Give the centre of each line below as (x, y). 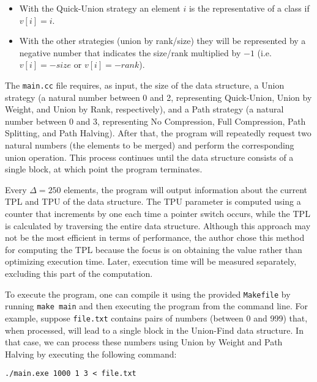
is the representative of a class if (249, 8)
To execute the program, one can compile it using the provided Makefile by (148, 294)
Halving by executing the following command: (91, 354)
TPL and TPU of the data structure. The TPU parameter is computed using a (153, 201)
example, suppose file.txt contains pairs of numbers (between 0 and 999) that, (156, 318)
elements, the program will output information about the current (186, 189)
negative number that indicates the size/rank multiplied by (130, 52)
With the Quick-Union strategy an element (100, 8)
